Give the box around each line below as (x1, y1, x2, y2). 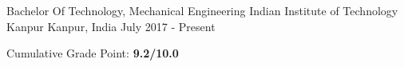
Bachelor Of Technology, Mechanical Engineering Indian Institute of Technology (6, 2, 398, 18)
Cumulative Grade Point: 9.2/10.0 (6, 45, 179, 61)
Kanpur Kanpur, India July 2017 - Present (6, 18, 216, 34)
